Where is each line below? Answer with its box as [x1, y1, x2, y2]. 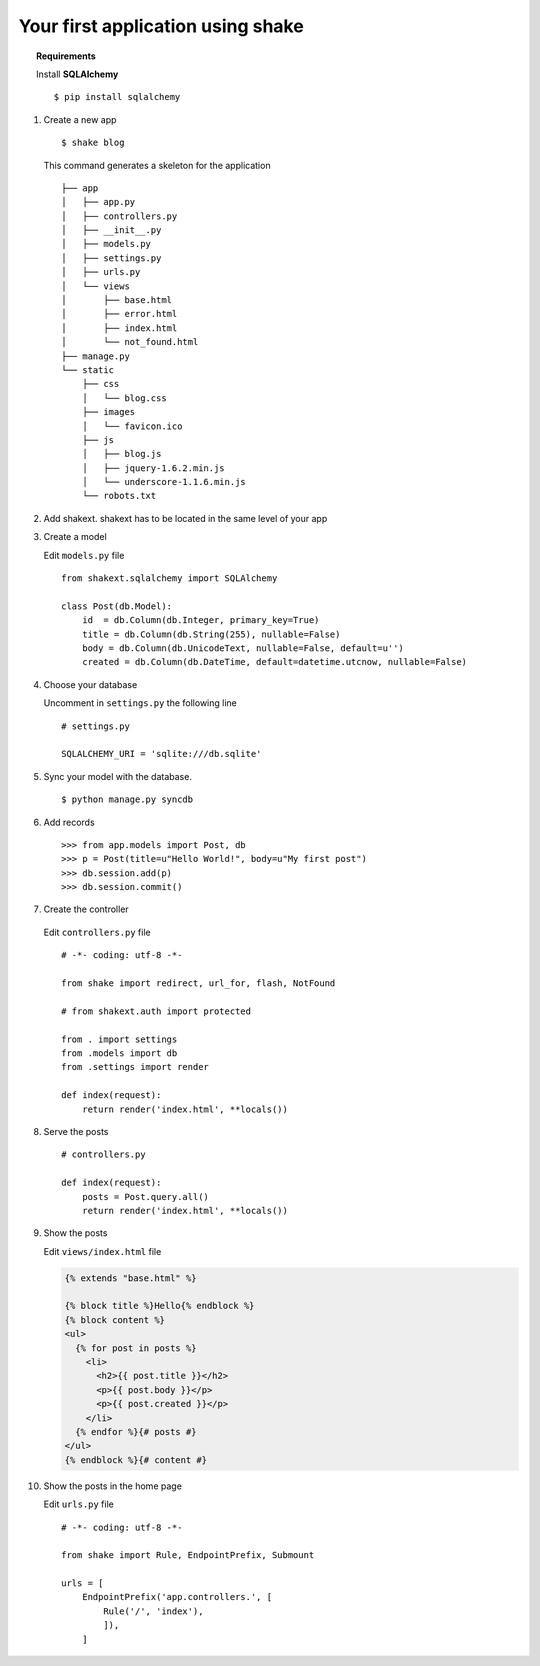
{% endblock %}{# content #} [64, 1454, 208, 1465]
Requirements [36, 50, 97, 62]
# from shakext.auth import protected [61, 1005, 252, 1017]
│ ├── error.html [61, 308, 178, 320]
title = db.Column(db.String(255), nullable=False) [81, 628, 341, 640]
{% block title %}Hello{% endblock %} [64, 1300, 255, 1312]
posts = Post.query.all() [81, 1191, 210, 1202]
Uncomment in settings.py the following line [43, 697, 237, 709]
